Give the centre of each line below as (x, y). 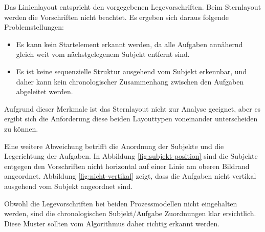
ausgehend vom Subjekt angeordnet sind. (69, 186)
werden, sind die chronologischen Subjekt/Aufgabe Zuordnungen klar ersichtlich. (130, 213)
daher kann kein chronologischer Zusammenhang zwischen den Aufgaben (130, 81)
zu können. (21, 128)
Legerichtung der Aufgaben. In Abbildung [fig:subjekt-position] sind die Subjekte (131, 156)
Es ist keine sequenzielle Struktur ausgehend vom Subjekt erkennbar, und (131, 71)
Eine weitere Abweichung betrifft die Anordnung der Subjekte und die (114, 146)
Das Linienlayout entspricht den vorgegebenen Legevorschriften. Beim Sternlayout (133, 7)
